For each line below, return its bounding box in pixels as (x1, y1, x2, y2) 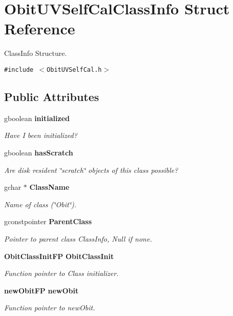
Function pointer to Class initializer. (4, 268, 119, 279)
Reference (4, 18, 75, 39)
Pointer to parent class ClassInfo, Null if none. (4, 233, 152, 244)
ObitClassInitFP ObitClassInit (4, 250, 114, 261)
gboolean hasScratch (4, 147, 73, 157)
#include (4, 66, 34, 73)
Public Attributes (4, 88, 99, 104)
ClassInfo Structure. (4, 48, 67, 58)
